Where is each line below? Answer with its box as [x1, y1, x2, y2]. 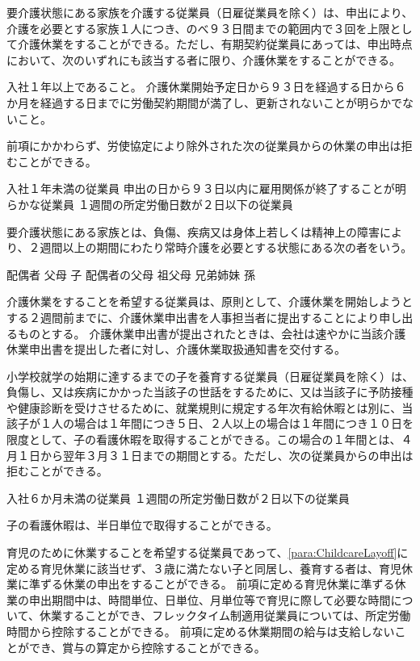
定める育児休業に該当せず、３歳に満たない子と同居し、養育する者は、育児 [6, 559, 402, 576]
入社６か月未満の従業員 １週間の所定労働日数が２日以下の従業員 [6, 489, 350, 506]
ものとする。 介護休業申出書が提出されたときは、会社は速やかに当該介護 [17, 324, 406, 341]
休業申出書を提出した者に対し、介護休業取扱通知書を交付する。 [6, 341, 346, 358]
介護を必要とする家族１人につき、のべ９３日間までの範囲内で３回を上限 [6, 19, 390, 36]
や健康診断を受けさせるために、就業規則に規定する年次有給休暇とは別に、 [6, 399, 402, 416]
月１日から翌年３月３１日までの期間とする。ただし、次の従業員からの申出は [6, 446, 414, 463]
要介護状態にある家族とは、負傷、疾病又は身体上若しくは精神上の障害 [6, 223, 380, 240]
